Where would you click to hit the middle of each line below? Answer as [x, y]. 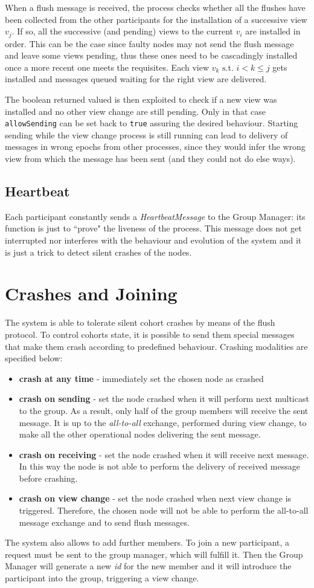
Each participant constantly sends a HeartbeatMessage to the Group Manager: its [155, 216]
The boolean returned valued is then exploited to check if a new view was [141, 99]
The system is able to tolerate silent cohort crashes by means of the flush [140, 322]
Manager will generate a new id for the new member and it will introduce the [148, 566]
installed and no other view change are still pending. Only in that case [135, 111]
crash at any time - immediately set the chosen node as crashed [141, 378]
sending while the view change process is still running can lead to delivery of [146, 134]
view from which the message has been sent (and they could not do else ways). [150, 159]
